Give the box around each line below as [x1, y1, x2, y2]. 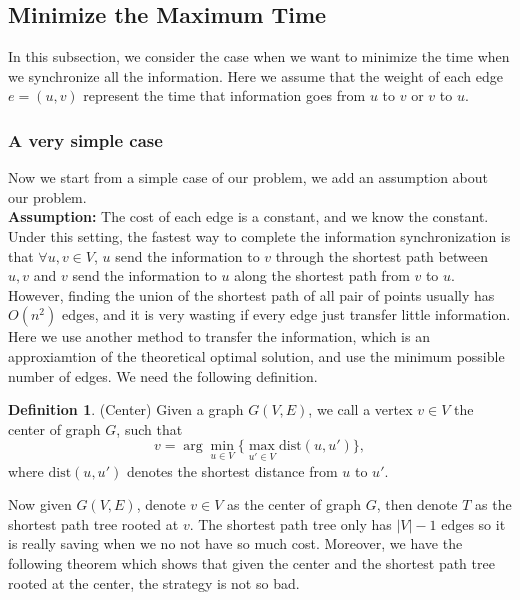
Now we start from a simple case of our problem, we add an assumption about [8, 167, 489, 188]
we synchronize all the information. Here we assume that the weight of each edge [8, 65, 503, 86]
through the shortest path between [275, 245, 488, 266]
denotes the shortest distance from [126, 460, 338, 481]
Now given [8, 494, 72, 515]
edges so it [441, 513, 506, 534]
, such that [116, 418, 183, 439]
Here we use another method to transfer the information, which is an [8, 326, 430, 347]
